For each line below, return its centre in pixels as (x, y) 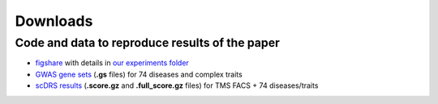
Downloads (54, 21)
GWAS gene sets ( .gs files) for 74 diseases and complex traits (139, 74)
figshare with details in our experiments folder (112, 63)
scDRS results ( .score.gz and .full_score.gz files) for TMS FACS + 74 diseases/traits (177, 85)
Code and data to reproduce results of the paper (147, 43)
